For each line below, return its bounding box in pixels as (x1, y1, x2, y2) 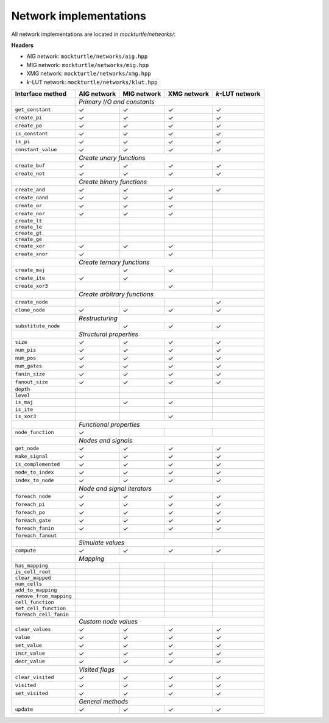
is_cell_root (15, 568, 51, 575)
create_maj (15, 267, 46, 274)
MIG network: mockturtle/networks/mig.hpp (26, 61, 149, 68)
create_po (15, 123, 43, 129)
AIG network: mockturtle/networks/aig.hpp (26, 52, 148, 60)
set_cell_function (15, 605, 66, 611)
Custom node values (78, 617, 138, 625)
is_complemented (15, 461, 60, 468)
